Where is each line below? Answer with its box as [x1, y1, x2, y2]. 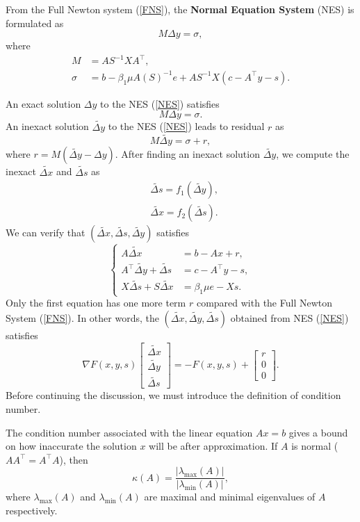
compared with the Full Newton [196, 295, 333, 310]
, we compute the [276, 147, 350, 161]
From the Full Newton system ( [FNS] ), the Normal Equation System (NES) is [6, 2, 354, 16]
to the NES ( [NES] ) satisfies [100, 96, 220, 111]
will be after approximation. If [149, 439, 278, 453]
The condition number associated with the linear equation [6, 425, 253, 439]
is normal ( [291, 439, 338, 453]
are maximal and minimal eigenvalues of [144, 489, 316, 504]
